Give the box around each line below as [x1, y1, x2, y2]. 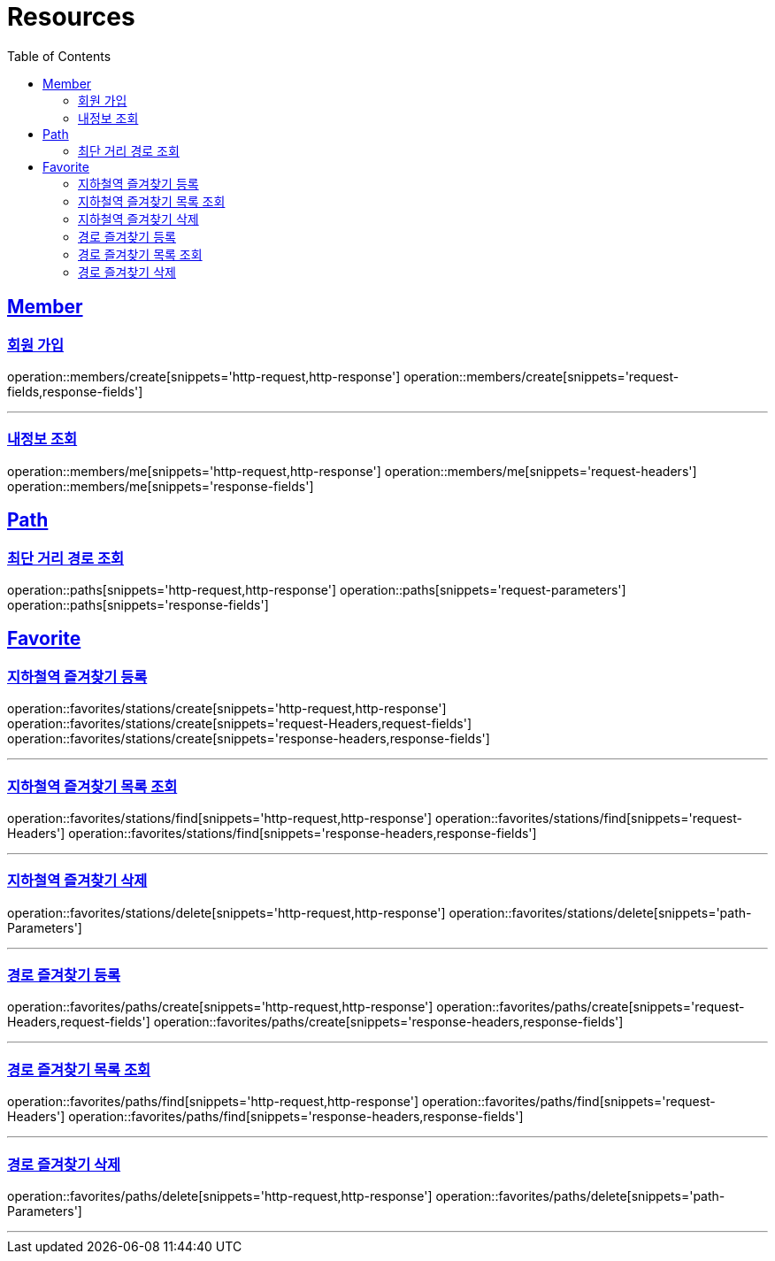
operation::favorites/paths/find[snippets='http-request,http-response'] [7, 1094, 419, 1110]
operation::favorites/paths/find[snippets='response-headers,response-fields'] [68, 1109, 524, 1125]
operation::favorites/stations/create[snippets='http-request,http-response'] [7, 701, 447, 717]
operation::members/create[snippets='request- [403, 368, 679, 384]
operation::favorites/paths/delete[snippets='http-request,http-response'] [7, 1188, 433, 1203]
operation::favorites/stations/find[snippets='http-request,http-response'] [7, 810, 433, 826]
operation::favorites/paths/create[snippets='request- [436, 999, 745, 1015]
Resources [7, 2, 135, 32]
